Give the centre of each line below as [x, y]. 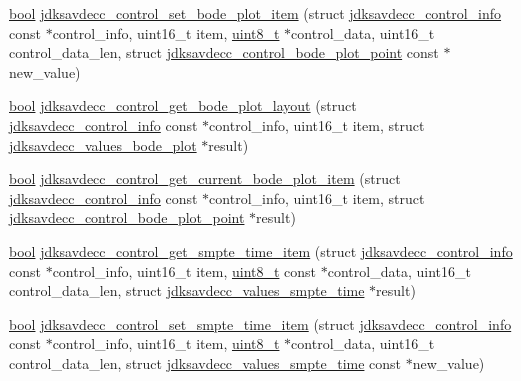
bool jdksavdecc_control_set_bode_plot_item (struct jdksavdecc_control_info [255, 13]
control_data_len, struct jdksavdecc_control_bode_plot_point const [224, 52]
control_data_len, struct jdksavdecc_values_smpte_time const [205, 362]
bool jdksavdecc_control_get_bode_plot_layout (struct [183, 105]
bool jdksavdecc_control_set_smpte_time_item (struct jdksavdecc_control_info [260, 323]
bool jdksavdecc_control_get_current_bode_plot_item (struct [205, 178]
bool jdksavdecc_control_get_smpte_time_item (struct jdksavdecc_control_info [261, 250]
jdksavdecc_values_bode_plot [103, 144]
